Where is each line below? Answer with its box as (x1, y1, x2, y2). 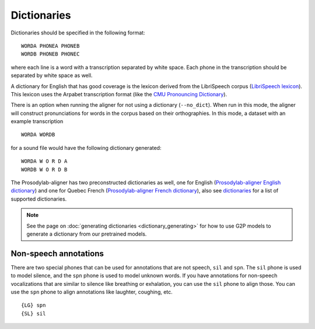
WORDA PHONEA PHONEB (21, 43, 80, 49)
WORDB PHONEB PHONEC (21, 51, 80, 58)
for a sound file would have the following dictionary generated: (10, 144, 162, 151)
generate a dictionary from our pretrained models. (26, 230, 147, 237)
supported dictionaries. (10, 195, 67, 202)
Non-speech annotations (10, 249, 104, 258)
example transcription (10, 118, 64, 125)
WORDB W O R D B (21, 166, 68, 173)
